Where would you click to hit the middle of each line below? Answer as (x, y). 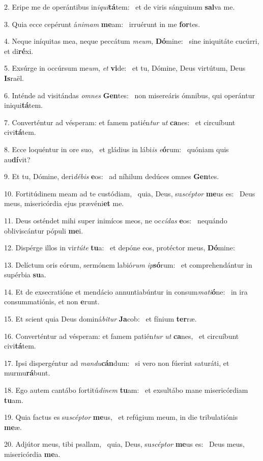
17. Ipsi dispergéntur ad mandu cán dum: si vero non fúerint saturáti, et (117, 363)
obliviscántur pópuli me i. (44, 230)
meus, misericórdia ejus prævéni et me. (64, 203)
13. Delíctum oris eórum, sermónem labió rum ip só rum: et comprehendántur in (128, 264)
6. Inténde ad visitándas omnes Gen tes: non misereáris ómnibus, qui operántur (129, 95)
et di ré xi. (19, 51)
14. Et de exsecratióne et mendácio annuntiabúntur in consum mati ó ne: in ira (126, 291)
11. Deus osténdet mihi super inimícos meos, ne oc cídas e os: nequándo (116, 220)
